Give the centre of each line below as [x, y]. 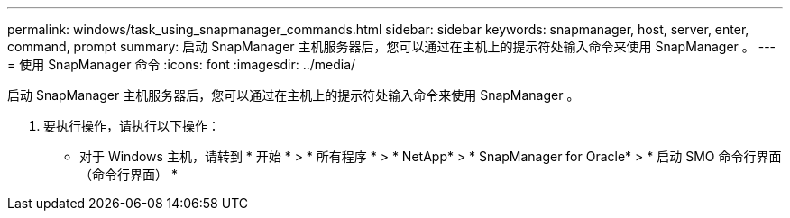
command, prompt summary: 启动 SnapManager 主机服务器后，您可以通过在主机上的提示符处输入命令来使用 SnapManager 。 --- [392, 46]
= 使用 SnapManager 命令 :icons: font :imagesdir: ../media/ [182, 64]
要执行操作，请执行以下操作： [132, 126]
